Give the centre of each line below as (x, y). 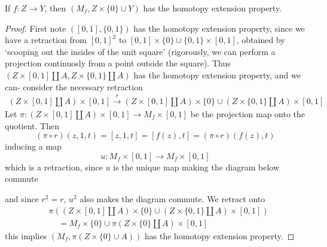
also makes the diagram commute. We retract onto (172, 198)
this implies (26, 235)
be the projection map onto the (248, 113)
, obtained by (261, 40)
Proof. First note (36, 28)
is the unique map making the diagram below (196, 167)
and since (22, 198)
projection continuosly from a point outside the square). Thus (118, 63)
